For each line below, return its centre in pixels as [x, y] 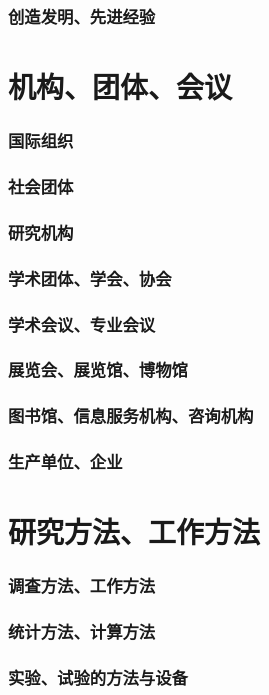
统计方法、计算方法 [82, 631]
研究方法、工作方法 [134, 531]
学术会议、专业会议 [82, 323]
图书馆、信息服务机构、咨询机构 [131, 415]
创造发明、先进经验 [82, 15]
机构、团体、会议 [120, 86]
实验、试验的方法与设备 [98, 676]
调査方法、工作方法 [82, 585]
